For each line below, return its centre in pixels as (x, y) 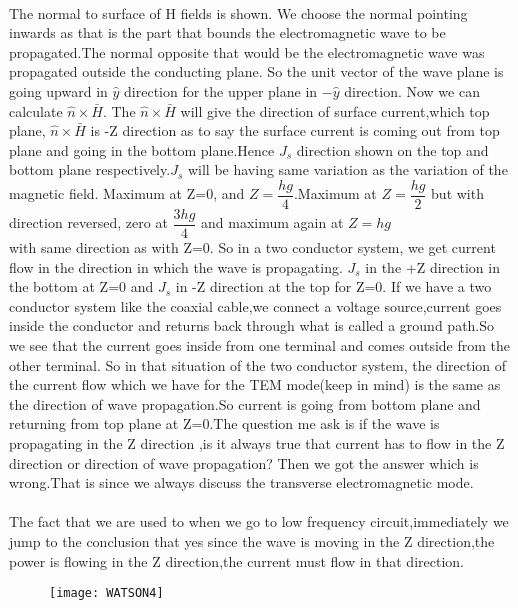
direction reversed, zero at (88, 222)
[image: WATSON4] (106, 593)
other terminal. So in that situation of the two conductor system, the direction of (258, 364)
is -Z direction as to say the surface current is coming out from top (295, 130)
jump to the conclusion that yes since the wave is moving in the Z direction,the (252, 540)
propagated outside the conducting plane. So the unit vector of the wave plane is (256, 71)
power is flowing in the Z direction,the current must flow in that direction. (236, 560)
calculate (36, 110)
